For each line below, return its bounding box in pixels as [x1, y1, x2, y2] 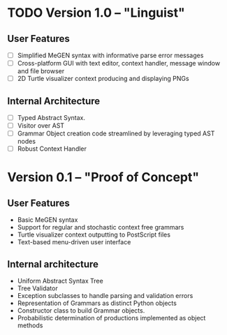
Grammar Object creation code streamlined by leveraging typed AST [17, 129, 215, 137]
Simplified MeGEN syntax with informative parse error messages [17, 51, 204, 59]
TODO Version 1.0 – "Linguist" [7, 5, 185, 21]
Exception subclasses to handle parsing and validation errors [17, 292, 193, 300]
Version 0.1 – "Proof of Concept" [7, 170, 200, 186]
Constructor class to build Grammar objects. [17, 306, 145, 315]
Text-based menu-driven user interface [17, 238, 131, 246]
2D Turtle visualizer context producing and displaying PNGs [17, 75, 190, 83]
